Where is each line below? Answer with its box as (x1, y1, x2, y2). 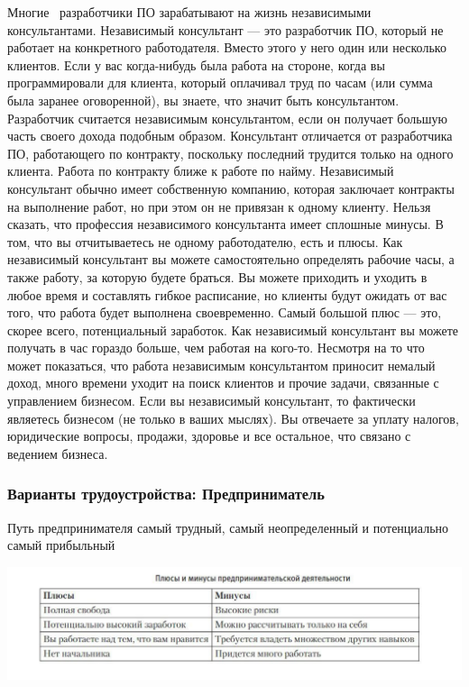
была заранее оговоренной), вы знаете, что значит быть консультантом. (7, 90, 400, 109)
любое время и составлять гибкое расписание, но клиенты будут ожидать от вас (7, 285, 447, 304)
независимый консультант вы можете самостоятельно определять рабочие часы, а (7, 250, 455, 269)
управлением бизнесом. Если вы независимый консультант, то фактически (7, 391, 416, 410)
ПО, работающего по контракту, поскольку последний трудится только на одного (7, 143, 454, 162)
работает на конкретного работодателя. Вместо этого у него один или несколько (7, 38, 446, 57)
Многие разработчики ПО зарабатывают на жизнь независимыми (7, 3, 372, 21)
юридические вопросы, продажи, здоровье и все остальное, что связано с (7, 426, 411, 445)
